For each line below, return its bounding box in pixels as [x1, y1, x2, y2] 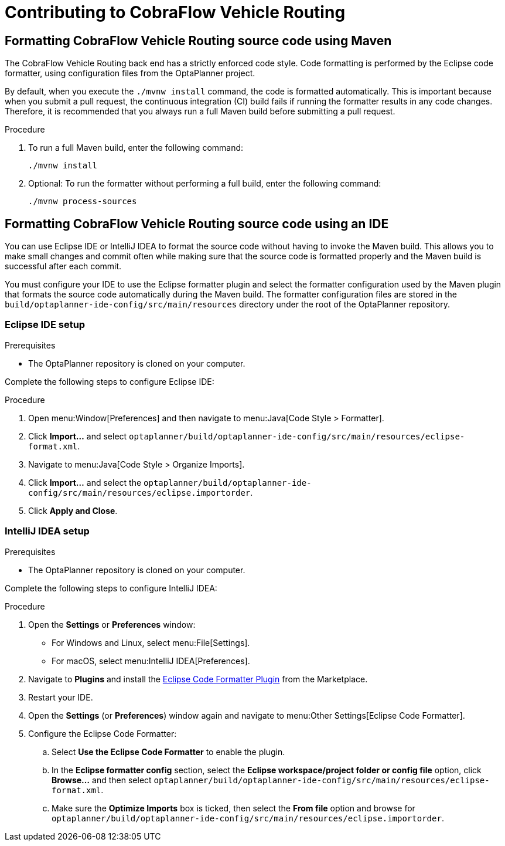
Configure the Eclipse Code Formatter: [28, 728, 177, 739]
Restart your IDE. [28, 692, 93, 702]
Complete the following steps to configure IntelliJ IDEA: [5, 583, 217, 593]
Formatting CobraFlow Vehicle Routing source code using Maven [5, 33, 392, 48]
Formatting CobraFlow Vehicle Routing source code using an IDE [5, 216, 389, 231]
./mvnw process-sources [28, 197, 137, 207]
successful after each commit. [5, 261, 122, 272]
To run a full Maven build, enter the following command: [28, 143, 244, 153]
